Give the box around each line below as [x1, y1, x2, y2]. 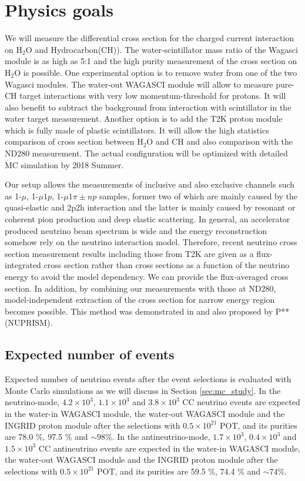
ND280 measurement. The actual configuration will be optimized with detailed [5, 147, 288, 159]
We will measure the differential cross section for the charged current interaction [5, 32, 294, 44]
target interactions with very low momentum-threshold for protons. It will [19, 89, 286, 102]
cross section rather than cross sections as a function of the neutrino [43, 259, 290, 271]
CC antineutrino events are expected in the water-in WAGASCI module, [38, 442, 300, 454]
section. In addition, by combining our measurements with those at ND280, [5, 282, 276, 294]
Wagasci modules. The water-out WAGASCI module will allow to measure [5, 78, 273, 90]
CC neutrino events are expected [182, 396, 300, 408]
